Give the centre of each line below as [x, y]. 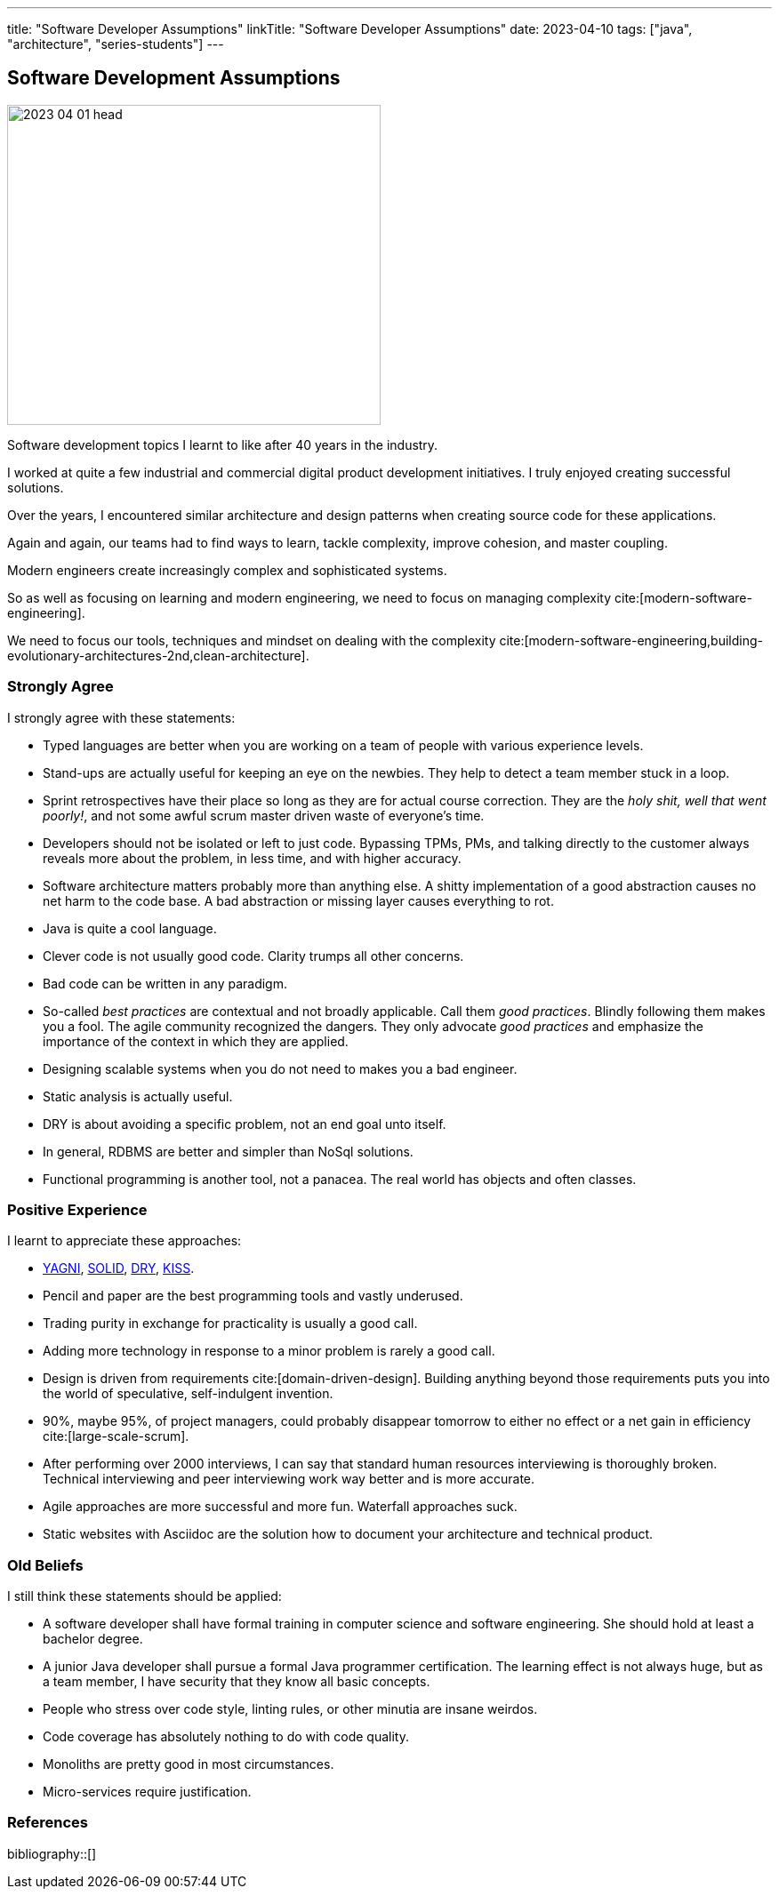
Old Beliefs [45, 1565]
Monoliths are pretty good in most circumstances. [189, 1764]
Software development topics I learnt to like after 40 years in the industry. [223, 444]
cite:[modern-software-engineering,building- [631, 640]
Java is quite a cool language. [130, 928]
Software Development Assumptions [174, 78]
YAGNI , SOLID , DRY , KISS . [119, 1268]
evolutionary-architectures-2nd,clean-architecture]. [158, 655]
